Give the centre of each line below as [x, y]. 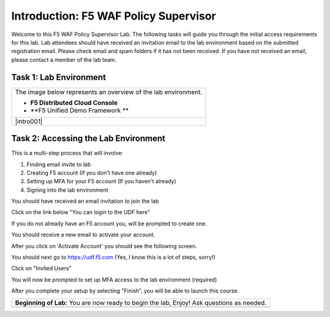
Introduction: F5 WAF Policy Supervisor [114, 16]
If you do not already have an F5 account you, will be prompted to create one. [109, 224]
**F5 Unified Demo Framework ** [79, 110]
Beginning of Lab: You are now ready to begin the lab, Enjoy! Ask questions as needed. [141, 302]
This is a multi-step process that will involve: [67, 153]
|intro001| [29, 121]
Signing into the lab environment [68, 190]
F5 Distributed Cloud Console [74, 103]
